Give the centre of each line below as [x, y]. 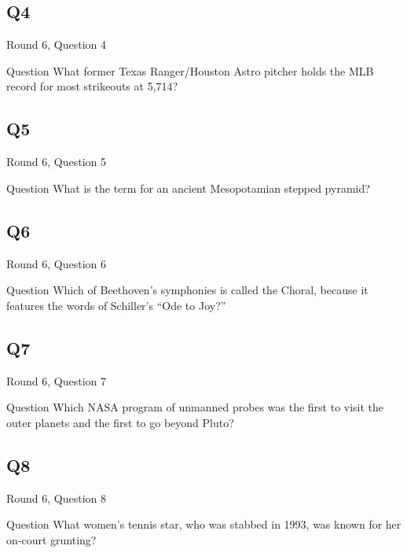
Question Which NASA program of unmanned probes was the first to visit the [195, 407]
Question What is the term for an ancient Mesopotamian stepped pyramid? [188, 188]
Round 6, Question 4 [57, 44]
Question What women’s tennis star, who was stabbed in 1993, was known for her [204, 524]
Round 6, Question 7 [57, 380]
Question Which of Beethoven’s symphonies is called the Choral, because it [187, 290]
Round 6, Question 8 [57, 498]
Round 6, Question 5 [57, 162]
